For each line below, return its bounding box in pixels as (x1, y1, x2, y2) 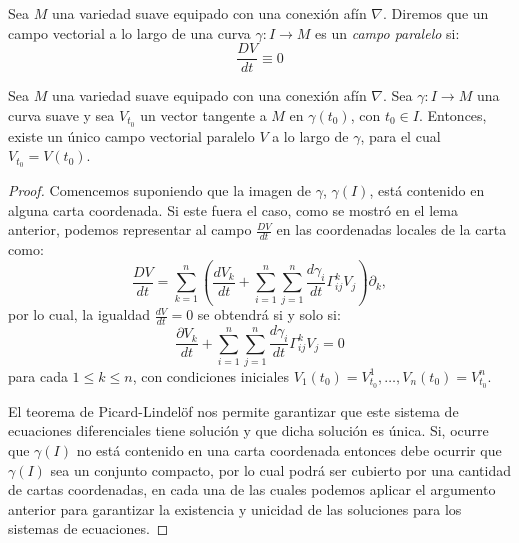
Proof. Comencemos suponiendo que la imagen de (8, 180, 312, 201)
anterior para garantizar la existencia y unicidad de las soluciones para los (8, 498, 462, 519)
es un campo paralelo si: (315, 22, 460, 43)
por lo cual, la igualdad (8, 304, 151, 325)
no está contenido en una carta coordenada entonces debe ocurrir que (76, 439, 502, 460)
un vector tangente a (140, 104, 267, 125)
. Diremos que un (383, 3, 489, 23)
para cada (8, 365, 68, 386)
